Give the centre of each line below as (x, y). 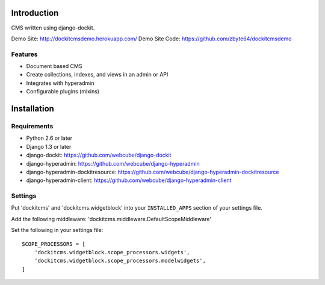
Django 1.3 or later (49, 146)
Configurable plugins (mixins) (63, 92)
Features (24, 54)
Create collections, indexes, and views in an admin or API (97, 75)
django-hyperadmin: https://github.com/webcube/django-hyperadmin (113, 163)
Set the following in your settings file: (57, 230)
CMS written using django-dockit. (53, 28)
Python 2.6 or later (49, 138)
